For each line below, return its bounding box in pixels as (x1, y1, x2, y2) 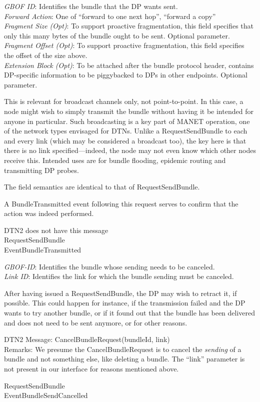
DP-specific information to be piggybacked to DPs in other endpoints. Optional (4, 69, 247, 80)
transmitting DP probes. (4, 164, 79, 175)
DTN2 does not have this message (4, 224, 108, 235)
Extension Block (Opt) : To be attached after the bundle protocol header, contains (4, 59, 254, 70)
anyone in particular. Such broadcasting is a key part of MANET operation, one (4, 115, 250, 126)
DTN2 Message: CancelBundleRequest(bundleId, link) (4, 334, 170, 344)
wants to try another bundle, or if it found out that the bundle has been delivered (4, 307, 255, 318)
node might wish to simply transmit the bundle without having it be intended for (4, 105, 253, 116)
